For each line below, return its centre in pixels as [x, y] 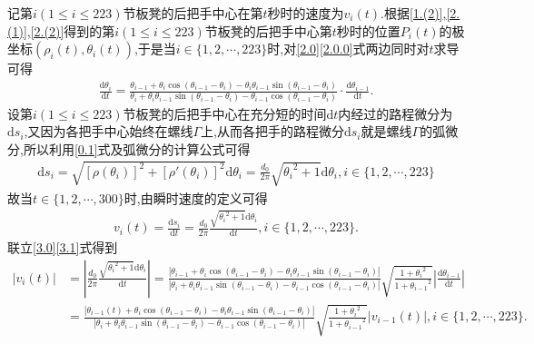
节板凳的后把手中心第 [268, 30]
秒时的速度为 [306, 13]
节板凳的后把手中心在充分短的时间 [225, 113]
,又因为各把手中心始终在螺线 [109, 131]
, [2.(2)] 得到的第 [71, 30]
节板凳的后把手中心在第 [193, 13]
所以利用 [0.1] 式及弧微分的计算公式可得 [137, 148]
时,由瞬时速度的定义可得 [196, 197]
